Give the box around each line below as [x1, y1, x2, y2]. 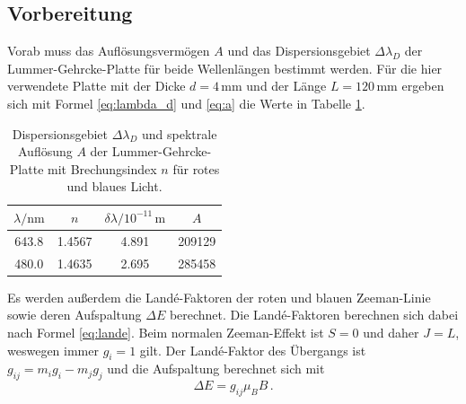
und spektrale [142, 124, 217, 143]
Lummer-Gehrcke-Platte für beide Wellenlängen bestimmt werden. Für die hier [7, 58, 443, 77]
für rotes [172, 159, 220, 178]
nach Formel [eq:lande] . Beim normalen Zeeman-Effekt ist [7, 322, 324, 341]
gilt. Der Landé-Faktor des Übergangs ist [139, 340, 366, 359]
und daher [363, 322, 419, 341]
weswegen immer [7, 340, 99, 359]
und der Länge [246, 76, 327, 95]
